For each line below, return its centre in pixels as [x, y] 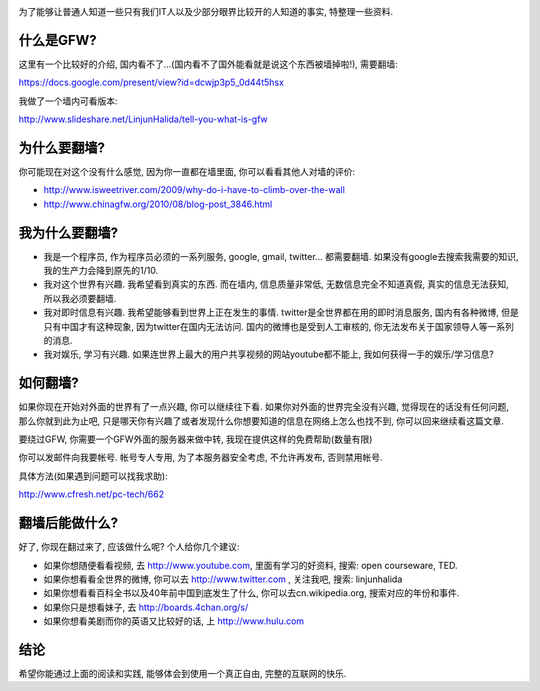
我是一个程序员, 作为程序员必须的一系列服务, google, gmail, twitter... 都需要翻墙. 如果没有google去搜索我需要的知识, [281, 256]
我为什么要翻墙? [68, 232]
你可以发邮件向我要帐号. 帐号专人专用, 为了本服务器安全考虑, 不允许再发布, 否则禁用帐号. [200, 457]
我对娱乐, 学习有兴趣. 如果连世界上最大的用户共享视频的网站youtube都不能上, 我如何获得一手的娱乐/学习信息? [268, 354]
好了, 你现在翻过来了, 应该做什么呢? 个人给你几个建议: [129, 547]
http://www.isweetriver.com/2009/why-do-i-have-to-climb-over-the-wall [194, 190]
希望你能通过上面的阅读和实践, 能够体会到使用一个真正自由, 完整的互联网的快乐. [182, 674]
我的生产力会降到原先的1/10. [101, 271]
